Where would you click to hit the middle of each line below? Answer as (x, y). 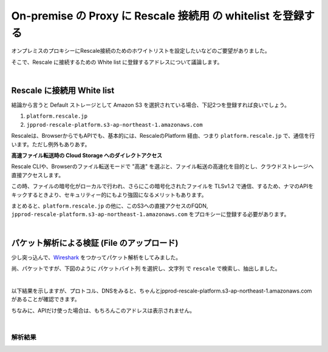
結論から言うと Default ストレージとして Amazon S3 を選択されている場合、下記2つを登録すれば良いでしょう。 (150, 105)
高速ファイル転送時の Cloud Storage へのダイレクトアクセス (87, 155)
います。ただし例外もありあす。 (51, 144)
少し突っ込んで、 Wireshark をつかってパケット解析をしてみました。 (96, 257)
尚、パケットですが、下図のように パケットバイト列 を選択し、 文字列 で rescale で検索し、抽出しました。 (146, 269)
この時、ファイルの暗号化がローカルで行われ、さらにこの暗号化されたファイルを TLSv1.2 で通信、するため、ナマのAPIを (162, 186)
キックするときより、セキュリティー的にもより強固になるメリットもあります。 (109, 195)
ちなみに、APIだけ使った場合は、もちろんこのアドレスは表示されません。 (103, 310)
